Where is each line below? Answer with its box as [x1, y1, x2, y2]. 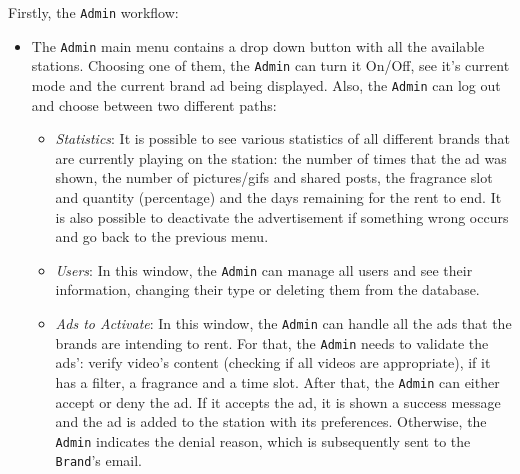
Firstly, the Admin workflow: [8, 2, 179, 22]
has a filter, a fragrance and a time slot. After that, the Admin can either [55, 371, 500, 392]
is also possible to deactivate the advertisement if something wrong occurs [55, 206, 509, 227]
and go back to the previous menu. [55, 226, 269, 247]
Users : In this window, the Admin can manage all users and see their [55, 259, 473, 280]
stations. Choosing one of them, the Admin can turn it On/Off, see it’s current [31, 55, 510, 76]
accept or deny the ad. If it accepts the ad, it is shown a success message [55, 391, 501, 412]
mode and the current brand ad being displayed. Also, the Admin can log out [31, 74, 501, 95]
